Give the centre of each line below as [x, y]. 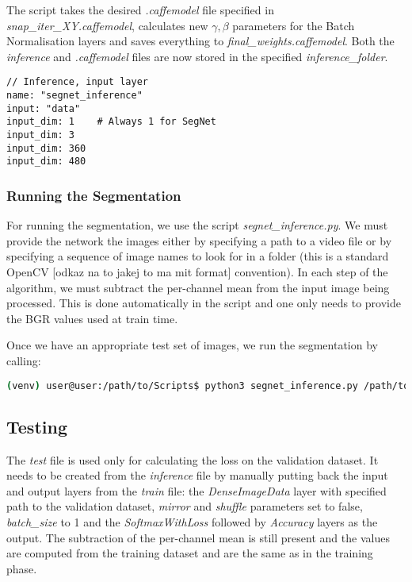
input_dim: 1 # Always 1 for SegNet [111, 122]
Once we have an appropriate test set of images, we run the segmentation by [192, 345]
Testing [37, 426]
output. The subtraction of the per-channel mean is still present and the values [198, 537]
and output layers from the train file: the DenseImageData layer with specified [196, 490]
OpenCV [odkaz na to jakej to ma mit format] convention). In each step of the [197, 271]
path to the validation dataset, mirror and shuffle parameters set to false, [185, 506]
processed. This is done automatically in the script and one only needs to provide [204, 303]
